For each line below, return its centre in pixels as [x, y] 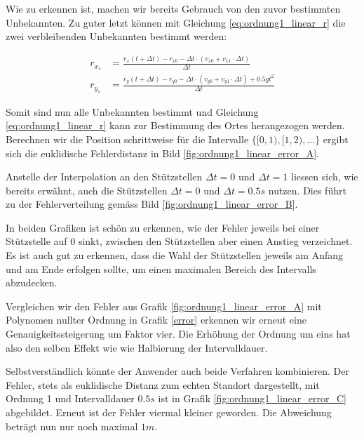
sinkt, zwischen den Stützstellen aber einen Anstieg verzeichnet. [215, 241]
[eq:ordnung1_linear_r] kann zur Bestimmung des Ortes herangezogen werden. [175, 125]
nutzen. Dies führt [307, 190]
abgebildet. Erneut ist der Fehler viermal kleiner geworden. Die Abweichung [169, 412]
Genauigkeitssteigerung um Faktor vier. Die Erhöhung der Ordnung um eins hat [178, 334]
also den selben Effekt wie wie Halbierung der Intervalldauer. [137, 347]
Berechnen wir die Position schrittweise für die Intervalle [127, 139]
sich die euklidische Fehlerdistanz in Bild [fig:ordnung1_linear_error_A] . [163, 153]
